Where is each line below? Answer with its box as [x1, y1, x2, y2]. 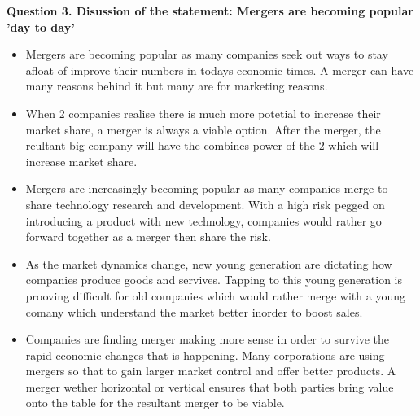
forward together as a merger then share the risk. [25, 228, 271, 245]
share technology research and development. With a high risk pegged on [25, 195, 385, 212]
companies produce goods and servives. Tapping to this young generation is [25, 271, 403, 288]
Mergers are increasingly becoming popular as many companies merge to [25, 180, 388, 197]
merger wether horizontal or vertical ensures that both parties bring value [25, 378, 394, 395]
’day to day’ [7, 18, 75, 35]
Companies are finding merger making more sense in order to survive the [25, 331, 390, 348]
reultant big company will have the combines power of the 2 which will [25, 137, 379, 154]
